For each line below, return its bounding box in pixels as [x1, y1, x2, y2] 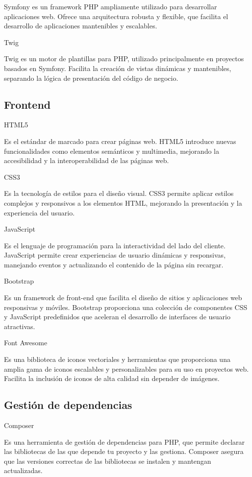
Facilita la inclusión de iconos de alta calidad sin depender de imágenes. [4, 373, 220, 383]
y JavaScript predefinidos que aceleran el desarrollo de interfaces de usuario [4, 311, 230, 322]
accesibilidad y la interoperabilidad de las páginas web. [4, 155, 169, 166]
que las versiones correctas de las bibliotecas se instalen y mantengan [4, 455, 211, 466]
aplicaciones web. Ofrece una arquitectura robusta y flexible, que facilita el [4, 11, 228, 21]
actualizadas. [4, 465, 43, 476]
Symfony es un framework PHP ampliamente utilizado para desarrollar [4, 1, 217, 11]
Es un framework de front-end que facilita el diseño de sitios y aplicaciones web [4, 292, 242, 303]
